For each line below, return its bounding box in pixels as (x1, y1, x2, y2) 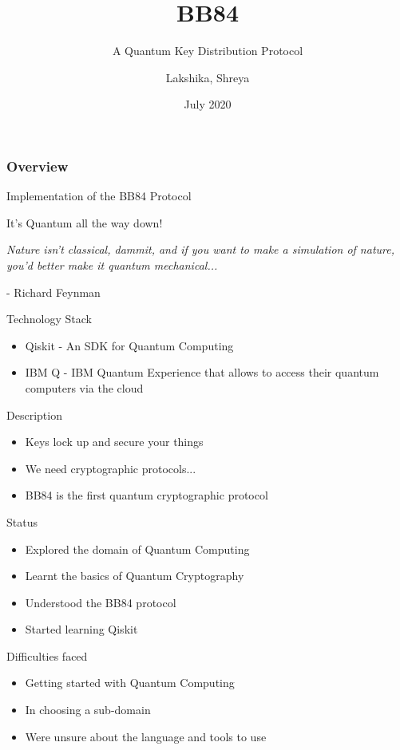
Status (6, 513, 38, 530)
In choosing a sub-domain (25, 701, 151, 718)
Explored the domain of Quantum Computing (25, 540, 250, 557)
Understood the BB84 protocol (25, 594, 176, 610)
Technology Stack (6, 310, 92, 327)
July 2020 (184, 96, 232, 112)
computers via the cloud (25, 379, 144, 396)
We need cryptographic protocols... (25, 460, 196, 476)
